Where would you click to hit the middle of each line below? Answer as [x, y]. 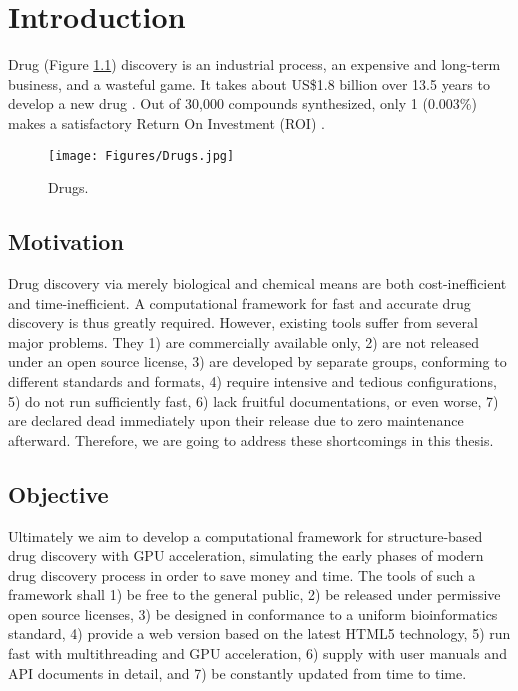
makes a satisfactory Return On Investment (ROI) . [166, 122]
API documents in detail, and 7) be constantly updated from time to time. [237, 672]
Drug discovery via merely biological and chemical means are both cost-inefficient [257, 282]
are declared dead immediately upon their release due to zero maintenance [236, 420]
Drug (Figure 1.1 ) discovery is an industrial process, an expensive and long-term [254, 64]
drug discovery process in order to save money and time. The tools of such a [242, 574]
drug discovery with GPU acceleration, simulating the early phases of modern [246, 555]
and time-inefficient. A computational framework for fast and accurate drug [239, 302]
